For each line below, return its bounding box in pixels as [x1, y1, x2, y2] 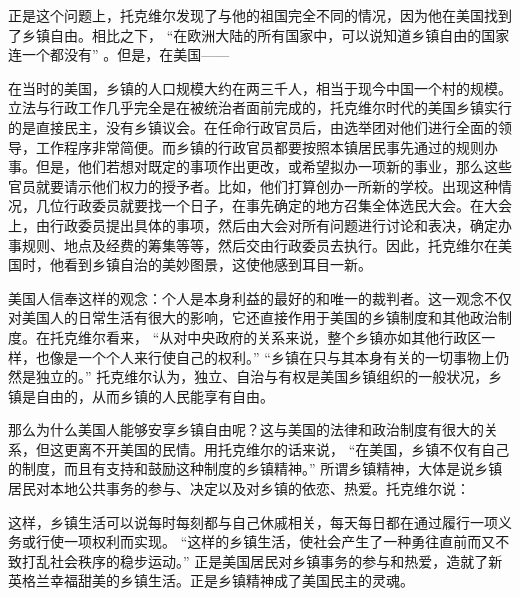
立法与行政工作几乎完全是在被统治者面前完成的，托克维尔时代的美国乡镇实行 [8, 97, 512, 118]
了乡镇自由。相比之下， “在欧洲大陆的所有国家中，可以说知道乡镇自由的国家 [8, 24, 510, 45]
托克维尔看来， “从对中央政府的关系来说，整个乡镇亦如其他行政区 [49, 326, 482, 347]
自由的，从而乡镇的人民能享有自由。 [35, 385, 274, 406]
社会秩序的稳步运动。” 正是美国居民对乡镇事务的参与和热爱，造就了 [49, 550, 489, 571]
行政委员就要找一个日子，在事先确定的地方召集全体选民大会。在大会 [63, 195, 512, 216]
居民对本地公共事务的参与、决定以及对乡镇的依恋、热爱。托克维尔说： [8, 478, 470, 499]
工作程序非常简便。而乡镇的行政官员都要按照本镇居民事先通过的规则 [35, 136, 484, 157]
